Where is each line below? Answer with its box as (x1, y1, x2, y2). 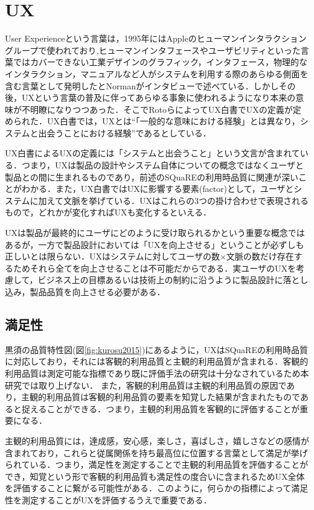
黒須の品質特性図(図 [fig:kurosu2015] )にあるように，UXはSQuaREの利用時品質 (5, 343, 308, 355)
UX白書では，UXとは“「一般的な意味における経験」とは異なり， (46, 115, 300, 127)
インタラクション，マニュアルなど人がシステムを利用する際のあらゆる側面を (5, 67, 309, 80)
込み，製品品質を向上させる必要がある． (5, 285, 165, 298)
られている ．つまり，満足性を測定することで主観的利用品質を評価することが (5, 458, 309, 471)
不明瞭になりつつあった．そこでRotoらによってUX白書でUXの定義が (21, 103, 293, 115)
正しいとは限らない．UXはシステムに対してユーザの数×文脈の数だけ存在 (5, 250, 294, 263)
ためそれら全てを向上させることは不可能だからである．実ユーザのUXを (13, 261, 296, 274)
